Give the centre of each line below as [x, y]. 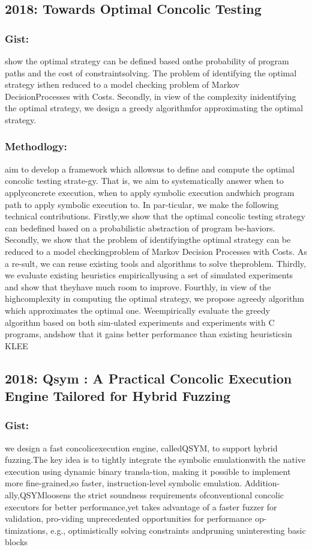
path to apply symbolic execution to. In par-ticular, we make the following [142, 204]
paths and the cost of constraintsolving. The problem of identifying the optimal [151, 72]
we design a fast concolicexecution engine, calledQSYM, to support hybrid [141, 448]
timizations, [26, 530]
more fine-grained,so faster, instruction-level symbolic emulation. [124, 483]
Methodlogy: [36, 146]
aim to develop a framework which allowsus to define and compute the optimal [150, 169]
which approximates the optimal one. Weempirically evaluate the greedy [137, 310]
